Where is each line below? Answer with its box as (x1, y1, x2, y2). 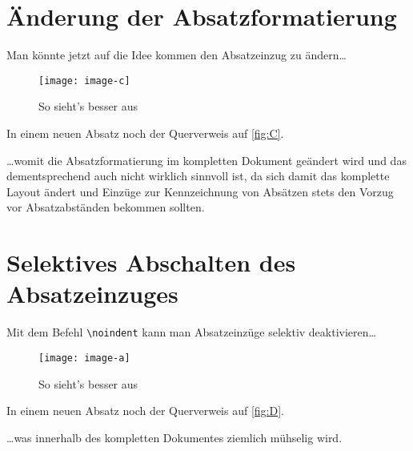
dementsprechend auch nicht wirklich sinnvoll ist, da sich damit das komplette (6, 167, 390, 184)
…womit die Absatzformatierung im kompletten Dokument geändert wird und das (6, 151, 407, 168)
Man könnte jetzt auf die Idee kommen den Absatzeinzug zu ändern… (6, 46, 347, 63)
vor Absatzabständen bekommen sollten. (6, 199, 205, 215)
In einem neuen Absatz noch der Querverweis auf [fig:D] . (6, 402, 284, 419)
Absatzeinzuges (6, 277, 178, 310)
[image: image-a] (38, 352, 130, 364)
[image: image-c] (38, 74, 130, 87)
